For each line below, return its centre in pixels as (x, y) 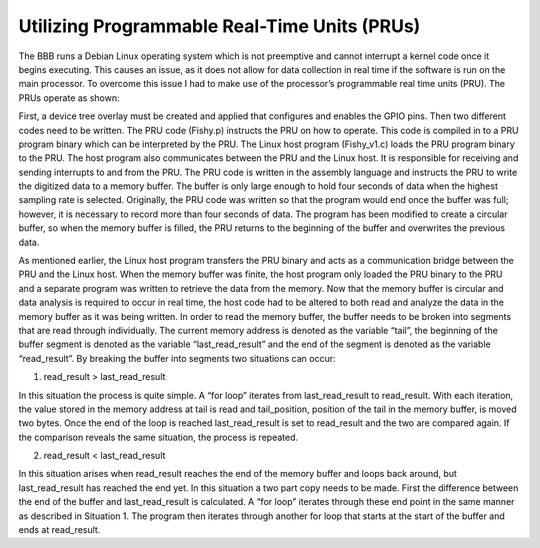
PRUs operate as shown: (69, 97)
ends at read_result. (59, 530)
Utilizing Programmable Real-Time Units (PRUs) (219, 26)
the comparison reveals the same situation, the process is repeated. (158, 437)
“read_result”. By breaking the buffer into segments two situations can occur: (177, 358)
